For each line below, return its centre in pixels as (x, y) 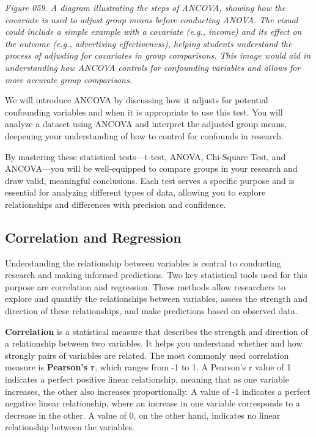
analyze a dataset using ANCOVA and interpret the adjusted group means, (146, 124)
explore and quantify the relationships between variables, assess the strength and (156, 299)
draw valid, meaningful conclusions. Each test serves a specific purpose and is (150, 180)
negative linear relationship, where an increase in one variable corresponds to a (152, 403)
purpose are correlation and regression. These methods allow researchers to (145, 286)
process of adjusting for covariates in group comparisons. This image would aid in (158, 55)
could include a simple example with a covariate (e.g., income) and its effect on (153, 31)
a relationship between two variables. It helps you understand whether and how (154, 343)
